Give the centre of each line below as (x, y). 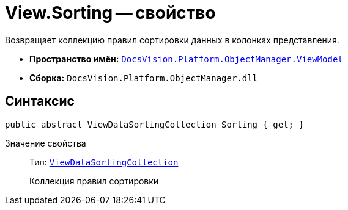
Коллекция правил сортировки (94, 181)
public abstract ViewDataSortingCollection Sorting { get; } (154, 124)
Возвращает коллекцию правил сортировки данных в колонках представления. (172, 40)
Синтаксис (40, 101)
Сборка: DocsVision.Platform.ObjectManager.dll (144, 78)
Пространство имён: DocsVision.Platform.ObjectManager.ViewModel (186, 59)
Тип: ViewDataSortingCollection (104, 162)
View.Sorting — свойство (110, 13)
